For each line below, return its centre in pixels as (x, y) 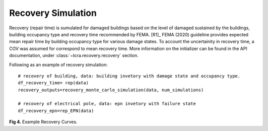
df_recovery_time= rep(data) (53, 83)
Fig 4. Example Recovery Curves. (43, 122)
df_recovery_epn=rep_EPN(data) (56, 111)
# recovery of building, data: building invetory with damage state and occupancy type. (129, 76)
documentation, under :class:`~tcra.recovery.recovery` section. (74, 56)
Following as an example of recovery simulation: (58, 65)
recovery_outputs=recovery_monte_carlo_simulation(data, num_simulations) (111, 90)
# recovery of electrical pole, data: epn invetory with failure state (107, 104)
